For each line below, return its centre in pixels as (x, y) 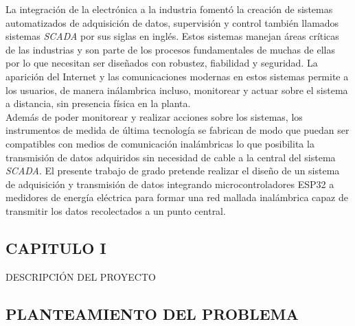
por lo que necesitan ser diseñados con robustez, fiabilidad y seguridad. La (162, 63)
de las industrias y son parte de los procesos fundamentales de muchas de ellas (170, 49)
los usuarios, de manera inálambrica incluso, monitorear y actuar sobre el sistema (177, 90)
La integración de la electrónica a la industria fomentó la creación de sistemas (169, 9)
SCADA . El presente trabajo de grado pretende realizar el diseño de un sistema (173, 171)
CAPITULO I (56, 247)
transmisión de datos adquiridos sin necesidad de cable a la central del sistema (171, 157)
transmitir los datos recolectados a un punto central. (116, 210)
